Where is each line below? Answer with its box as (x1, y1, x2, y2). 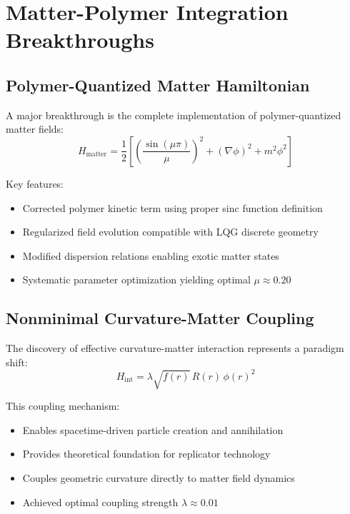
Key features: (6, 176, 64, 191)
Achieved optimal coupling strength (22, 494, 179, 509)
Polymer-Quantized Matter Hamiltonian (6, 74, 310, 96)
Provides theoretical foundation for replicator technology (22, 446, 271, 461)
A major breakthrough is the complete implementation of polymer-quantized (6, 107, 341, 122)
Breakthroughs (6, 25, 154, 54)
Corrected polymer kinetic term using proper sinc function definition (22, 200, 323, 215)
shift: (6, 354, 28, 369)
